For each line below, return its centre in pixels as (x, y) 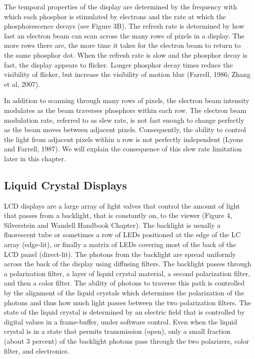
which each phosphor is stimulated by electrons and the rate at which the (115, 16)
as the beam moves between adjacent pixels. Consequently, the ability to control (125, 129)
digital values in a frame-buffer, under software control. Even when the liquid (121, 321)
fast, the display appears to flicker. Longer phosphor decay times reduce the (118, 64)
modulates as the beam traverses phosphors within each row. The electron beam (125, 110)
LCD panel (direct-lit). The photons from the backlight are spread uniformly (120, 254)
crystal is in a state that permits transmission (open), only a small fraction (117, 331)
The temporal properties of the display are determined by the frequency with (121, 6)
